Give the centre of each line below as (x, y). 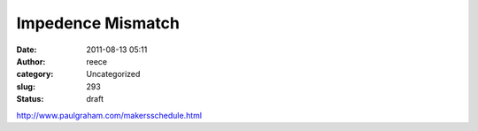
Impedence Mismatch (98, 23)
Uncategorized (113, 74)
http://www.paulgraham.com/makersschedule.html (109, 115)
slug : (26, 86)
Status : (30, 99)
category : (35, 74)
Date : (27, 50)
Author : (31, 61)
